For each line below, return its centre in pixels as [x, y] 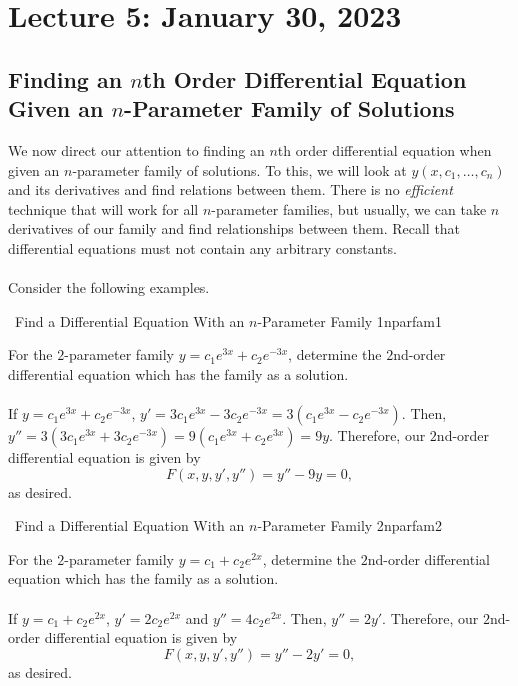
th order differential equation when [384, 149]
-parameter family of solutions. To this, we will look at [239, 169]
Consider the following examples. [109, 287]
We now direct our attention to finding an [136, 149]
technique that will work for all [103, 208]
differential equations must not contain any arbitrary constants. [202, 247]
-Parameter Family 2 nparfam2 [349, 525]
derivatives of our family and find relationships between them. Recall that [234, 228]
